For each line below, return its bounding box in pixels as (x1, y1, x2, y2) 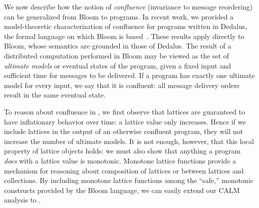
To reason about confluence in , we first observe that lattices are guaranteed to (4, 106, 245, 116)
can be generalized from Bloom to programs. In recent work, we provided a (4, 11, 234, 21)
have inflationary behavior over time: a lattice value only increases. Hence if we (4, 116, 246, 126)
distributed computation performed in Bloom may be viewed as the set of (4, 50, 229, 60)
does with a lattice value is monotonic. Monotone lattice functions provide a (4, 155, 237, 165)
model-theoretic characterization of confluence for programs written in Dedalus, (4, 21, 248, 31)
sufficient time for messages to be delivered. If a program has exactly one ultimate (4, 70, 255, 80)
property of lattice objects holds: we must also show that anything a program (4, 145, 241, 156)
